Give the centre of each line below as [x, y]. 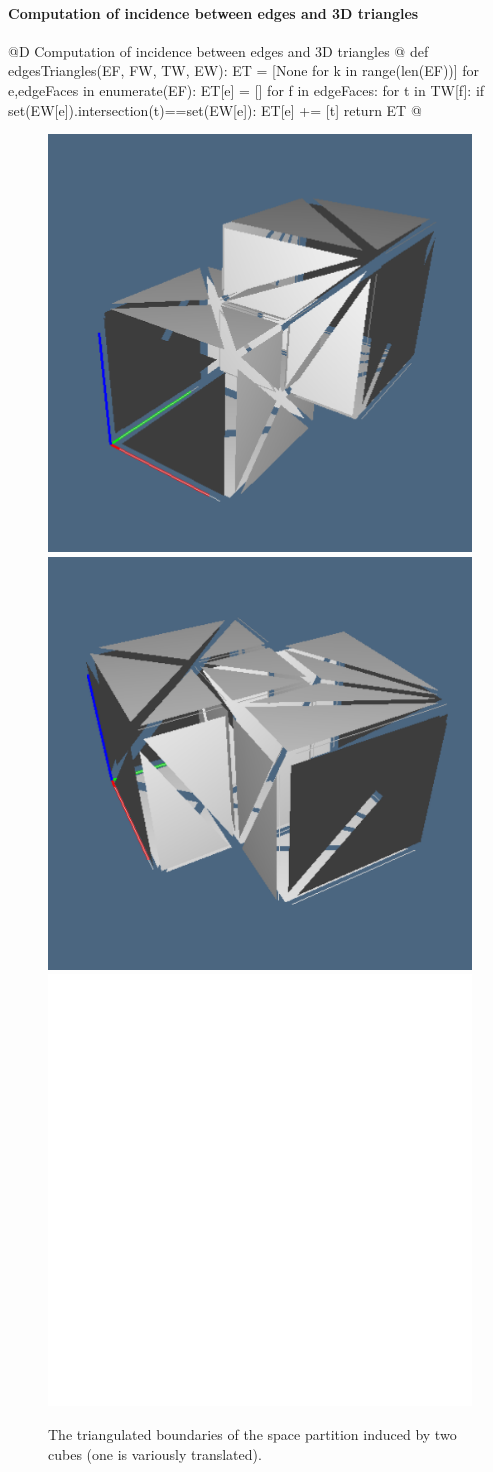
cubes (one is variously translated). [155, 1453]
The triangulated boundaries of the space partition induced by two [252, 1433]
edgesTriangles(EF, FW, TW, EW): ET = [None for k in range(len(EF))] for [244, 70]
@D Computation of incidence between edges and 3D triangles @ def [218, 50]
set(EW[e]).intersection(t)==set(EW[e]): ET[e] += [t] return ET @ [215, 109]
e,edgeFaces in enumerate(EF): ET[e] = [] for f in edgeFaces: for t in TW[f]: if [246, 89]
